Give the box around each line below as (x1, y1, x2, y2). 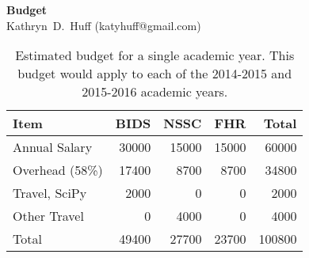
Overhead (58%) (13, 161, 103, 180)
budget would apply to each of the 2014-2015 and (17, 64, 292, 83)
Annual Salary (13, 138, 93, 157)
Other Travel (13, 207, 84, 226)
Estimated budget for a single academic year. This (15, 46, 295, 65)
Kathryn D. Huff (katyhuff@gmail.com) (6, 17, 201, 33)
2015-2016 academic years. (82, 82, 228, 101)
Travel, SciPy (13, 184, 87, 203)
